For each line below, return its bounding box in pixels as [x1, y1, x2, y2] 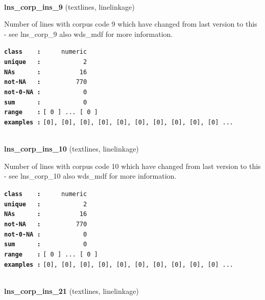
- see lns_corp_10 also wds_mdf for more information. [4, 170, 177, 181]
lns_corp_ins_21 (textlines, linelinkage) [4, 285, 139, 296]
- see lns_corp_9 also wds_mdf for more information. [4, 28, 173, 39]
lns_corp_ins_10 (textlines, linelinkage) [4, 143, 139, 154]
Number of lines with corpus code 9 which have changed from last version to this [4, 18, 257, 29]
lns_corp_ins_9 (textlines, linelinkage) [4, 1, 135, 12]
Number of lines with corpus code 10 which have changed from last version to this [4, 160, 261, 171]
